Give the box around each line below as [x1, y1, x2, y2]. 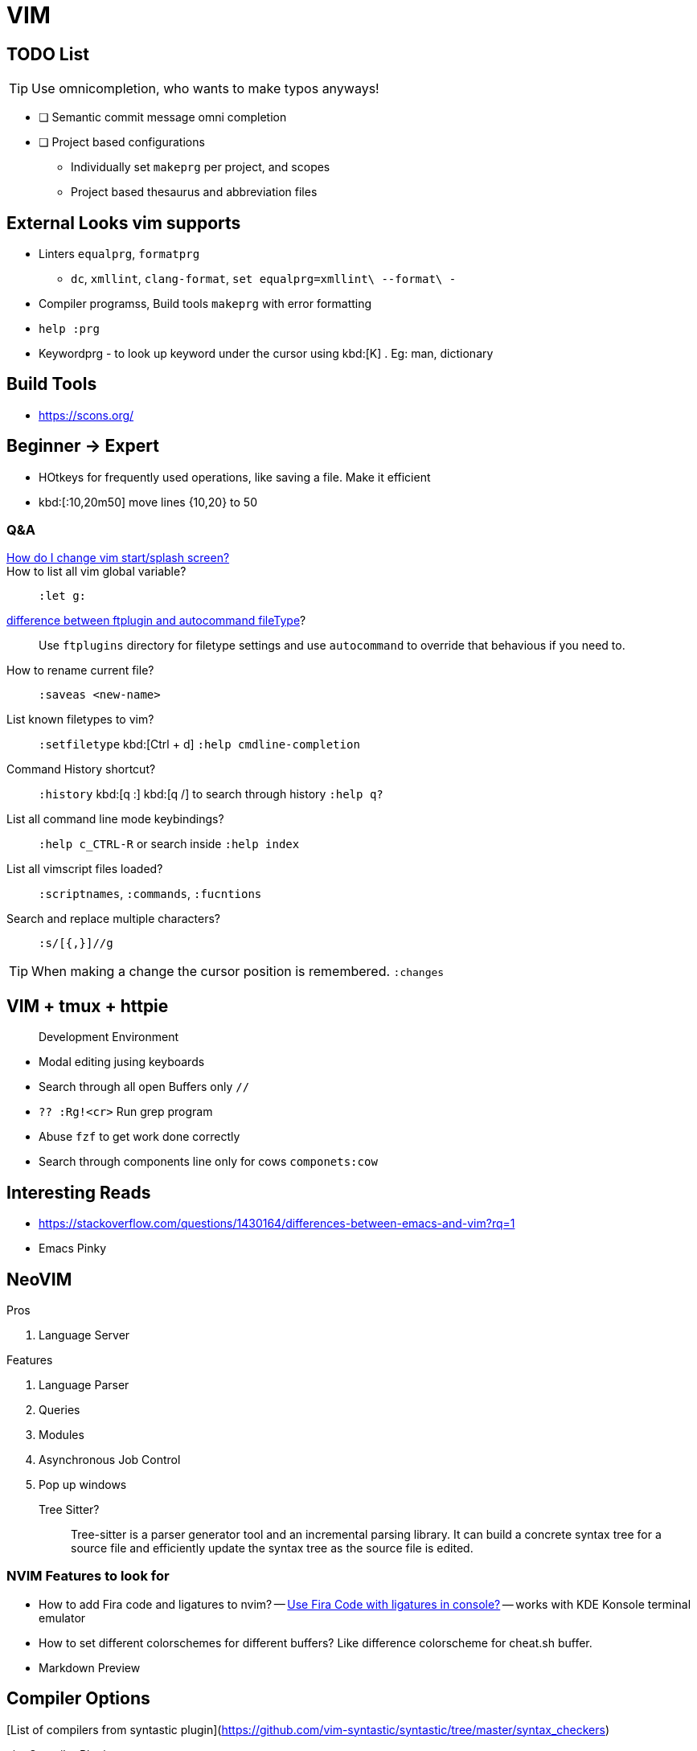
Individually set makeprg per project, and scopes [71, 160, 330, 174]
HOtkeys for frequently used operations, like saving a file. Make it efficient [39, 470, 431, 484]
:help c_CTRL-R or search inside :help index [39, 837, 300, 851]
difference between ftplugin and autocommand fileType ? [6, 613, 306, 628]
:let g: [39, 589, 87, 603]
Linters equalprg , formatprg [39, 247, 200, 261]
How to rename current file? [6, 663, 154, 678]
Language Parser [39, 1377, 129, 1392]
